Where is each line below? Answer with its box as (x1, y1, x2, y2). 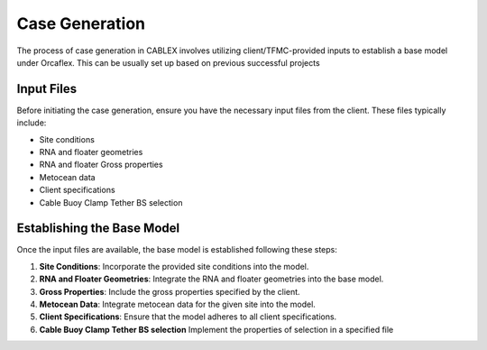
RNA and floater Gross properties (39, 159, 163, 170)
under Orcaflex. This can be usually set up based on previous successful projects (16, 57, 320, 68)
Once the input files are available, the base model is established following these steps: (16, 244, 338, 255)
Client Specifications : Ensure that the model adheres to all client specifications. (39, 311, 337, 322)
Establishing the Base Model (16, 221, 180, 236)
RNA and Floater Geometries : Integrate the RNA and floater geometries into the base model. (39, 273, 384, 284)
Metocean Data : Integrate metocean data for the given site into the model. (39, 299, 316, 310)
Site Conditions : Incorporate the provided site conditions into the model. (39, 261, 309, 272)
